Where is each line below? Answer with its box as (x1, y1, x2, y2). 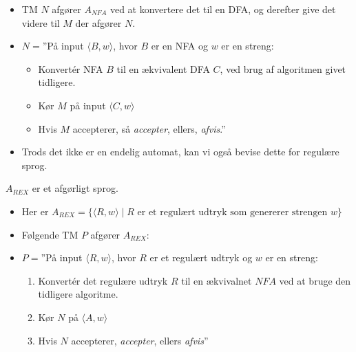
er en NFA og (151, 38, 208, 53)
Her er (21, 203, 49, 218)
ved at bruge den (279, 273, 351, 287)
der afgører (75, 15, 122, 30)
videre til (21, 15, 60, 30)
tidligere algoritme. (38, 287, 118, 301)
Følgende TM (21, 227, 78, 241)
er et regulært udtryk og (149, 250, 253, 265)
